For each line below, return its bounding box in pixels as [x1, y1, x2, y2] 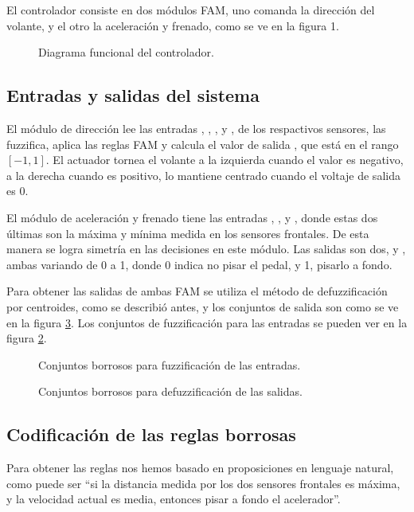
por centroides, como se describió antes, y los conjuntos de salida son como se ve [6, 298, 399, 315]
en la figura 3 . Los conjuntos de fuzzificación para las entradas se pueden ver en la [6, 314, 408, 330]
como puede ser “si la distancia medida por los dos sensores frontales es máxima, [6, 475, 400, 491]
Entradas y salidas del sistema [6, 83, 260, 107]
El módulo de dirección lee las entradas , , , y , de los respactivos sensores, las [6, 119, 386, 136]
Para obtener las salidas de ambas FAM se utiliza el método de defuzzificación [6, 283, 388, 299]
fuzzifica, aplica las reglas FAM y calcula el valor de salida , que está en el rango [6, 135, 399, 152]
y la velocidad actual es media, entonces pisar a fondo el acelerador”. [6, 491, 341, 507]
